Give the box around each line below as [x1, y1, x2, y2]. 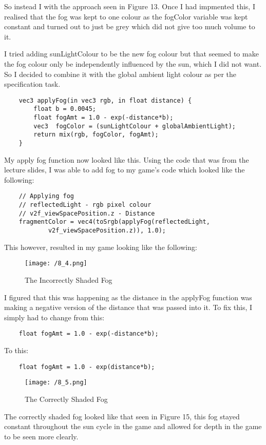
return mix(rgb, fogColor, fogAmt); [33, 131, 159, 139]
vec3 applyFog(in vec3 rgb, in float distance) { [18, 96, 192, 104]
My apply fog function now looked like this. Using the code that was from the [4, 154, 249, 165]
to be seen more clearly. [4, 431, 79, 441]
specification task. [4, 79, 61, 89]
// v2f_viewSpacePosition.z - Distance [18, 209, 155, 217]
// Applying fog [18, 192, 74, 200]
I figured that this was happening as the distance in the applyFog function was [4, 292, 252, 302]
